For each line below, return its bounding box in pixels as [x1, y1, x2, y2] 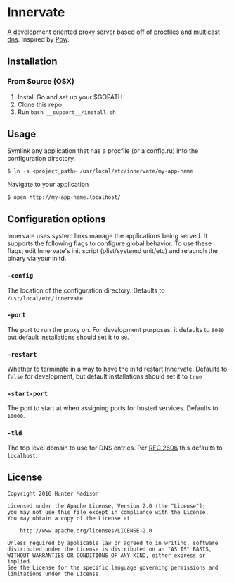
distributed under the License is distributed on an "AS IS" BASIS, [7, 546, 212, 553]
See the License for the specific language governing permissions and [7, 564, 219, 571]
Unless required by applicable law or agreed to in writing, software [7, 539, 219, 546]
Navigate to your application [7, 180, 89, 189]
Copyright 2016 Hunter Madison [7, 490, 99, 497]
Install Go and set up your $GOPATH [17, 92, 123, 101]
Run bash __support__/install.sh [17, 107, 116, 116]
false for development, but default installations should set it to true [7, 372, 202, 381]
